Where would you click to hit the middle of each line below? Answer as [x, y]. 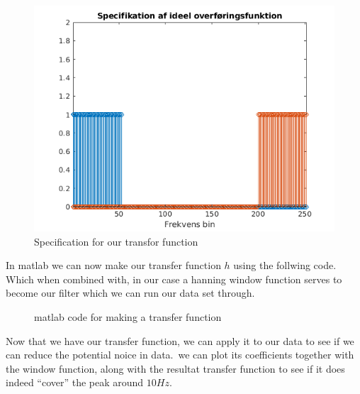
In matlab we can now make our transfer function [113, 265]
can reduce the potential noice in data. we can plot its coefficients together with [180, 355]
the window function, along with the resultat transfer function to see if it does [175, 368]
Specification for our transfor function [116, 241]
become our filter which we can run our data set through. [130, 293]
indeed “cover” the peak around [75, 382]
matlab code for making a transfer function [128, 316]
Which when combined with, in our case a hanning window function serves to [174, 279]
